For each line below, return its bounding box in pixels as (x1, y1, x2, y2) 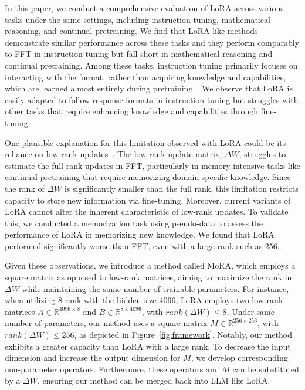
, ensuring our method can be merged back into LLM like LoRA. (38, 374, 270, 386)
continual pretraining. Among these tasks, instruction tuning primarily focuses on (5, 59, 298, 71)
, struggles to (239, 148, 286, 160)
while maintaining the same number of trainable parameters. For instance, (22, 282, 289, 294)
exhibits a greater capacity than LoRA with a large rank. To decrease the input (5, 340, 291, 352)
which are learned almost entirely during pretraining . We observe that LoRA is (5, 82, 293, 94)
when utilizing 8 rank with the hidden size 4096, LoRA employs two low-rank (5, 294, 283, 306)
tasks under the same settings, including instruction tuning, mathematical (5, 13, 270, 25)
